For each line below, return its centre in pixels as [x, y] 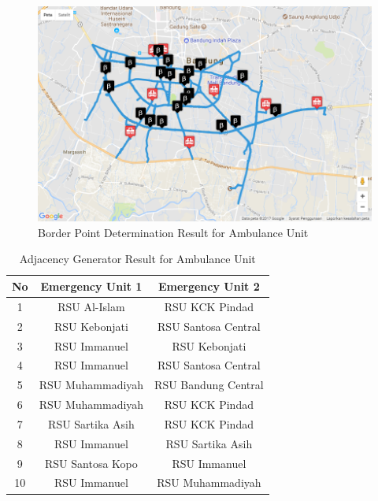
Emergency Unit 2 [209, 286]
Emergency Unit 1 [91, 286]
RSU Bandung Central [209, 385]
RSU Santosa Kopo [91, 463]
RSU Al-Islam [91, 306]
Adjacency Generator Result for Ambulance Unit [137, 259]
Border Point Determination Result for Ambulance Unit [173, 232]
